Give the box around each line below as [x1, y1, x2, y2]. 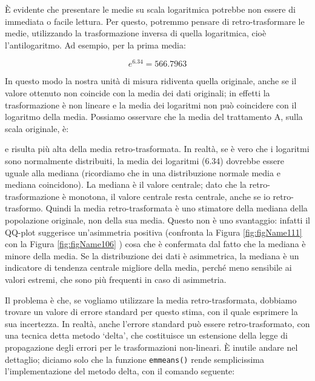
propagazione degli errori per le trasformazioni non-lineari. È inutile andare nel [5, 340, 298, 353]
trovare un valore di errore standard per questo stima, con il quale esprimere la [5, 305, 298, 318]
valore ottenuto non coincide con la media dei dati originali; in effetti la [5, 87, 270, 99]
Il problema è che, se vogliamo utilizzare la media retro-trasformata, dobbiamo [5, 293, 297, 306]
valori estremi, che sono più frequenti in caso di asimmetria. [5, 273, 227, 285]
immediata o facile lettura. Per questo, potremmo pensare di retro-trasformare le [5, 15, 305, 27]
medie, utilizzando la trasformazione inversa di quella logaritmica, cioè [5, 27, 267, 39]
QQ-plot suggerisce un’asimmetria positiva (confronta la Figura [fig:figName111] [5, 225, 302, 238]
